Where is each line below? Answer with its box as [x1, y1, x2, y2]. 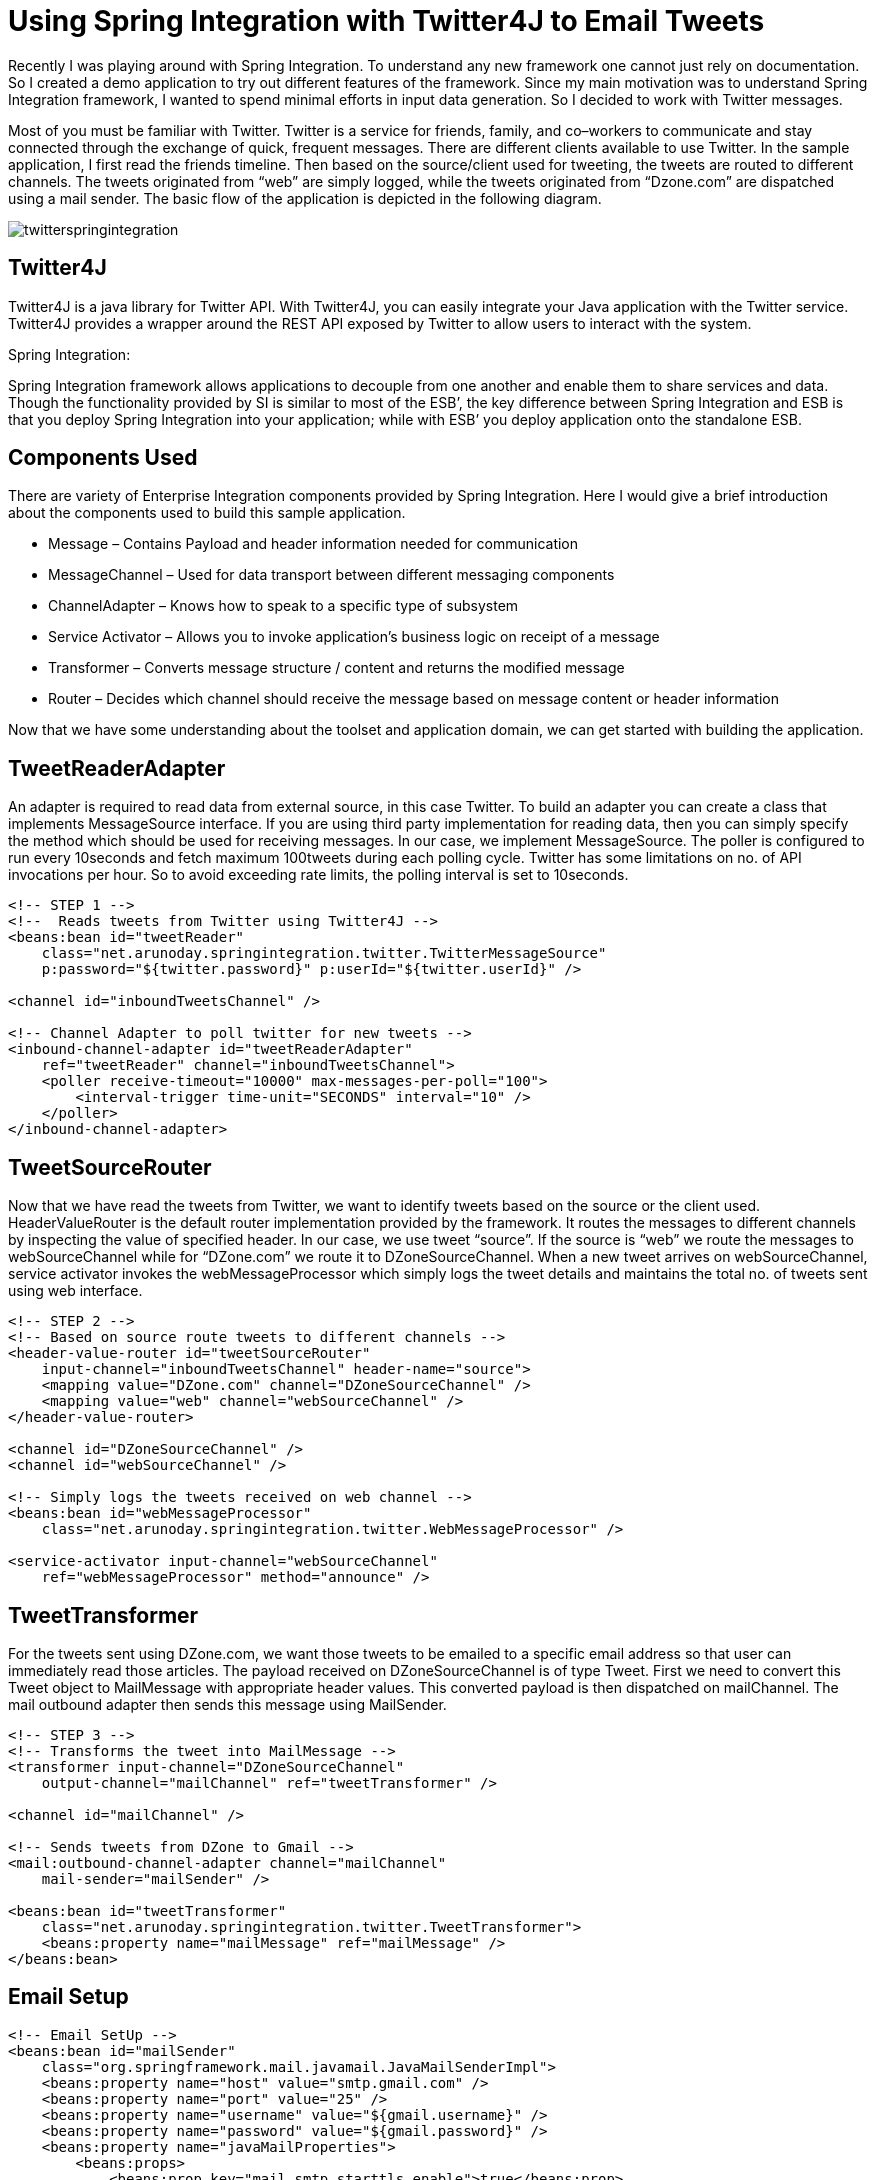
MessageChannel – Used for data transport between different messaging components [48, 566, 615, 584]
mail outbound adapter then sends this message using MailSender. [8, 1695, 447, 1713]
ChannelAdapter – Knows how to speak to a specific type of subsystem [48, 597, 519, 615]
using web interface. [8, 1282, 143, 1300]
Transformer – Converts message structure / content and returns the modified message [48, 659, 625, 677]
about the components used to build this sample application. [8, 504, 406, 522]
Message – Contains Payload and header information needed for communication [48, 535, 579, 553]
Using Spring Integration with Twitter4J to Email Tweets [8, 4, 765, 38]
